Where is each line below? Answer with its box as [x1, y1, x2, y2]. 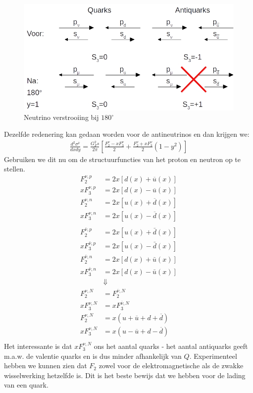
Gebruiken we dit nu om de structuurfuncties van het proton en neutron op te [4, 154, 241, 164]
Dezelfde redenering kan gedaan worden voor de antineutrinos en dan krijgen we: [4, 128, 250, 139]
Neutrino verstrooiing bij [24, 112, 99, 122]
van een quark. [4, 380, 49, 390]
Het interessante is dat [4, 340, 72, 351]
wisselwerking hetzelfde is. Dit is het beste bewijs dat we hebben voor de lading [4, 370, 246, 380]
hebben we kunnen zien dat [4, 360, 87, 371]
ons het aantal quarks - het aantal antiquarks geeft [94, 340, 248, 351]
